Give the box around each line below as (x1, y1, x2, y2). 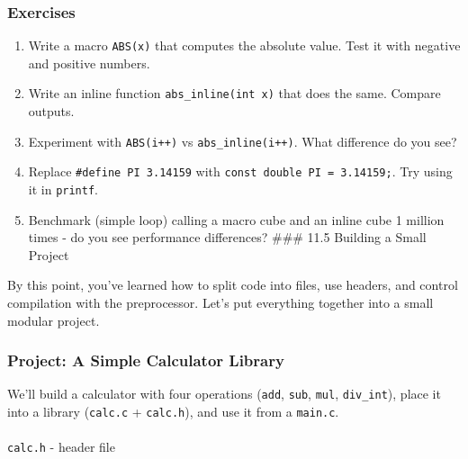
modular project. (7, 310, 100, 329)
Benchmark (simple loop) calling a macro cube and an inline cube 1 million (28, 210, 445, 229)
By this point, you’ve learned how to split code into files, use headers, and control (7, 275, 458, 294)
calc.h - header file (7, 437, 115, 456)
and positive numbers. (28, 53, 150, 72)
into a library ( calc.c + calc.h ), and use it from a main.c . (7, 402, 339, 421)
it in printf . (28, 180, 98, 199)
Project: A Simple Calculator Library (7, 349, 284, 372)
